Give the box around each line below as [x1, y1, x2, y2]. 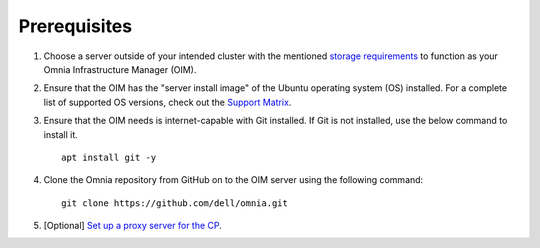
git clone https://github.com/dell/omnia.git [61, 197, 289, 209]
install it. [43, 128, 79, 140]
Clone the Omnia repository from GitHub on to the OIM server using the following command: [43, 174, 424, 186]
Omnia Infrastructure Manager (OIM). [43, 63, 197, 75]
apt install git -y [61, 151, 157, 163]
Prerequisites [18, 15, 133, 37]
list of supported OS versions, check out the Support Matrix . [43, 96, 292, 108]
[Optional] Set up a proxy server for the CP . [43, 220, 222, 232]
